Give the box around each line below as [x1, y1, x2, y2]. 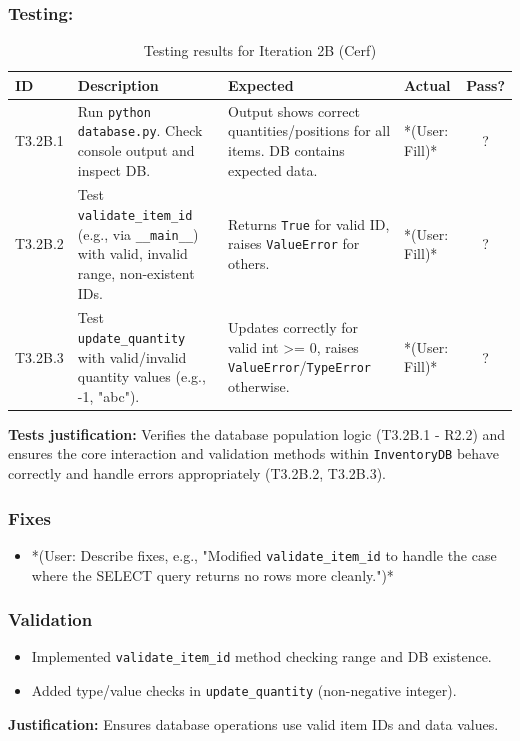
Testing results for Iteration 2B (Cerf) [143, 40, 377, 61]
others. [228, 253, 270, 274]
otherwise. [228, 375, 290, 396]
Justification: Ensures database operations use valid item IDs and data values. [8, 713, 499, 734]
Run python [77, 100, 151, 121]
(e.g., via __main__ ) [77, 223, 199, 244]
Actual [404, 74, 451, 95]
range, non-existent [77, 262, 195, 283]
